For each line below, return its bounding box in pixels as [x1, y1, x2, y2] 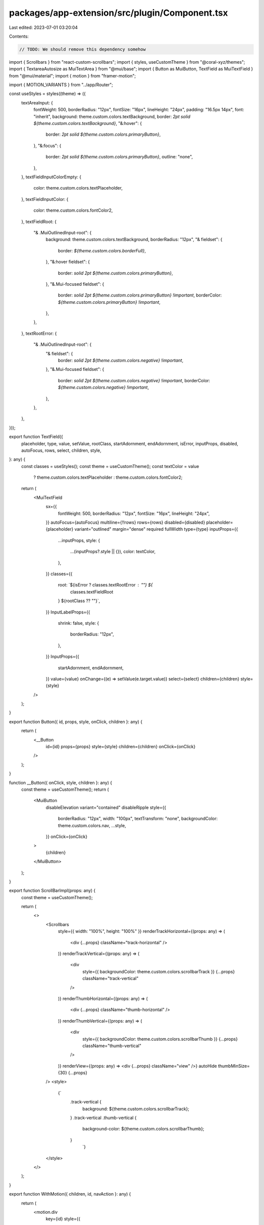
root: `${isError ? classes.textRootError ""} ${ [58, 582, 153, 588]
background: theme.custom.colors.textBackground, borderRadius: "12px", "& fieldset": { [45, 237, 222, 243]
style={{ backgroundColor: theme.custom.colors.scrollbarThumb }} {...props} [82, 1036, 238, 1042]
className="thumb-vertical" [82, 1043, 142, 1049]
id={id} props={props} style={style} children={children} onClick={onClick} [45, 744, 196, 750]
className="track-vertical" [82, 976, 139, 981]
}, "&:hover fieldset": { [45, 259, 90, 265]
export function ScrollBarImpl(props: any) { [9, 887, 96, 894]
